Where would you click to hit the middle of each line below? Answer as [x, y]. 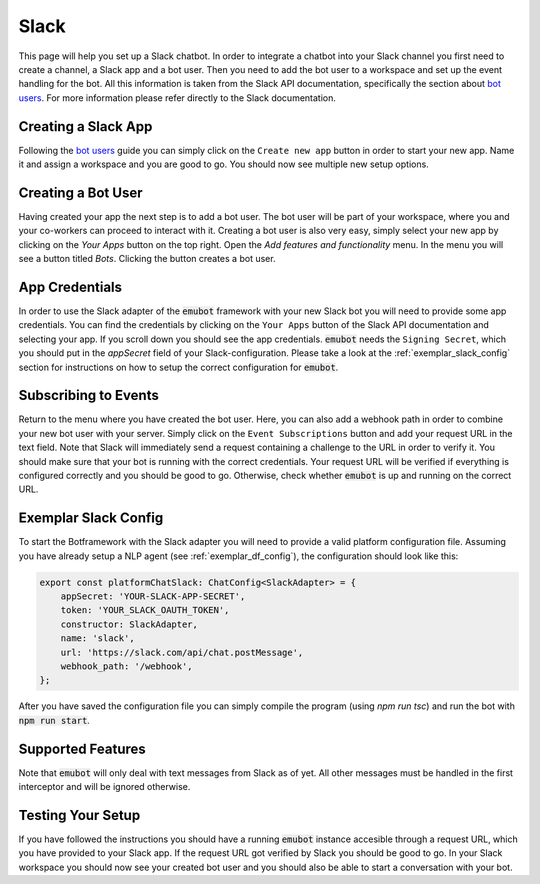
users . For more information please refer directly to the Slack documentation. [177, 97]
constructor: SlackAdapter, [129, 624]
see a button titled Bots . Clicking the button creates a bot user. [147, 259]
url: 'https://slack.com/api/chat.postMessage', [182, 652]
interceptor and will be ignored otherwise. [104, 787]
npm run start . [54, 720]
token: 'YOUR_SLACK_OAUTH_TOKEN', [145, 610]
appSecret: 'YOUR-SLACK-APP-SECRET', [153, 596]
